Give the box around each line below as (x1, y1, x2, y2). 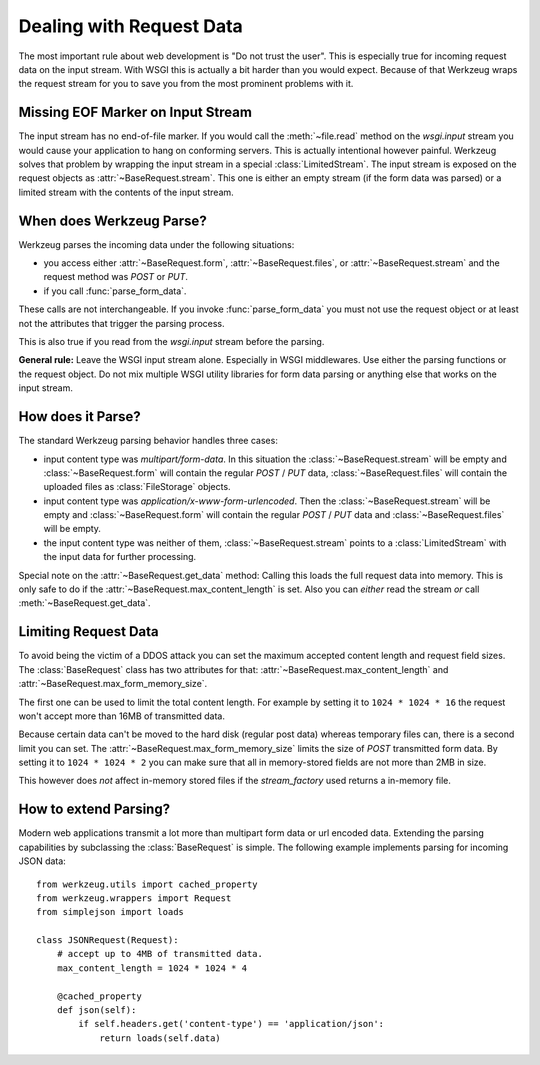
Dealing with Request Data (18, 15, 244, 37)
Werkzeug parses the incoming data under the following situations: (18, 238, 295, 250)
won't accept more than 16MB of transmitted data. (18, 710, 225, 722)
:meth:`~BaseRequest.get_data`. (18, 597, 151, 609)
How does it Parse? (18, 408, 141, 425)
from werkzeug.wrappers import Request (36, 892, 232, 904)
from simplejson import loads (36, 906, 185, 918)
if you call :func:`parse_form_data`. (43, 285, 187, 297)
